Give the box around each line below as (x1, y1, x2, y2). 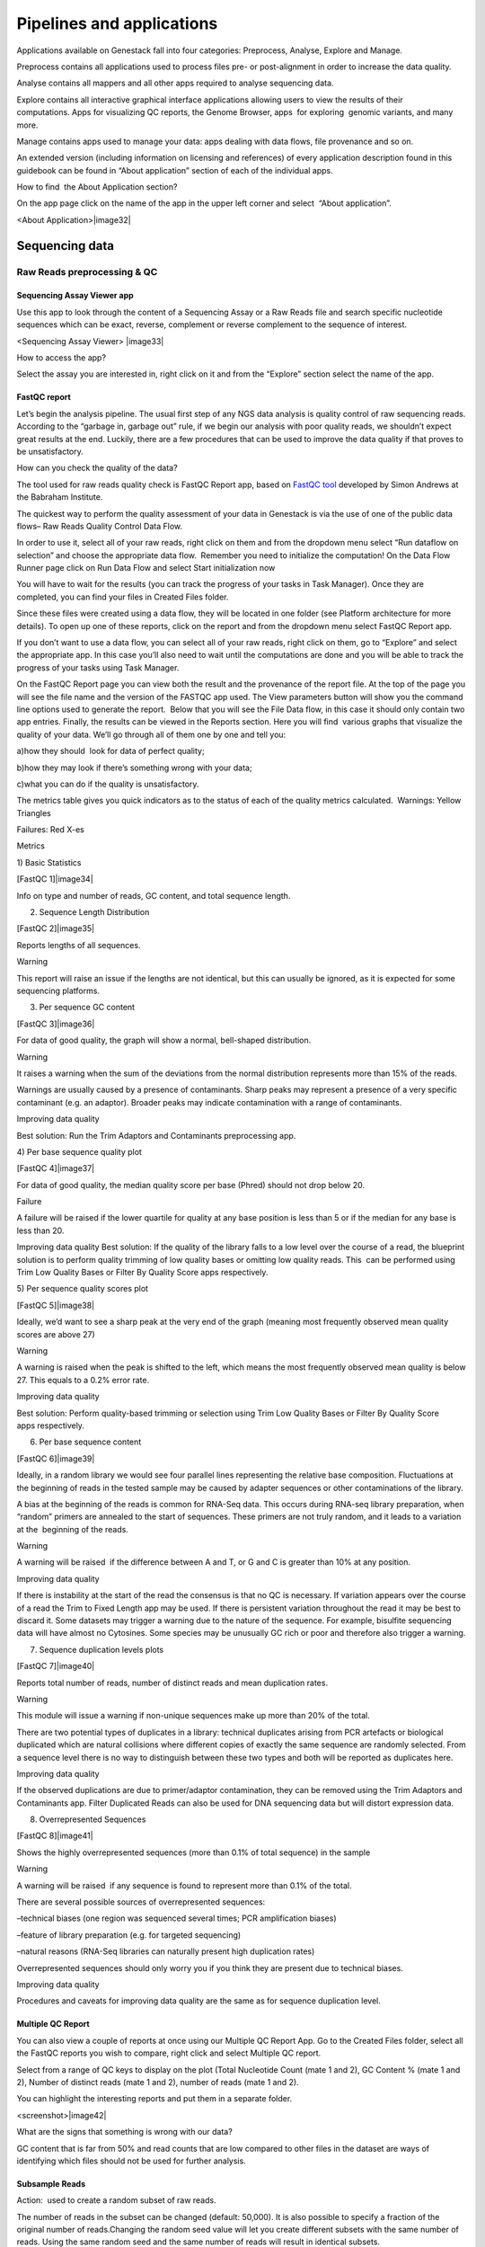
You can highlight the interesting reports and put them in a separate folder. (16, 2093, 293, 2104)
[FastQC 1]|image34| (16, 874, 93, 884)
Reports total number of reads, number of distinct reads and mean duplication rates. (16, 1677, 328, 1688)
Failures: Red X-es (16, 824, 84, 835)
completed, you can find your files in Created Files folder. (16, 591, 229, 602)
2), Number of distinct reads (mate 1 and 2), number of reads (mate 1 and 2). (16, 2076, 300, 2087)
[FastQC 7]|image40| (16, 1661, 95, 1672)
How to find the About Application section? (16, 182, 178, 192)
